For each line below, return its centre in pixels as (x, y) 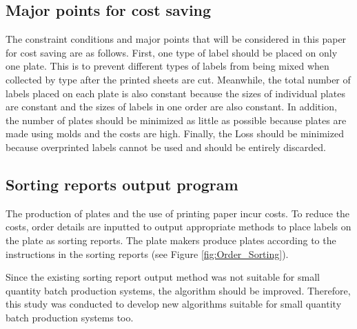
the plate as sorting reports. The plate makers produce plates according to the (171, 240)
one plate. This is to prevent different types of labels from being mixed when (167, 66)
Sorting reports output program (122, 184)
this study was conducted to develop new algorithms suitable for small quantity (174, 304)
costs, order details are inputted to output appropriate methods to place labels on (178, 227)
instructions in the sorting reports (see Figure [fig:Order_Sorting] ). (147, 253)
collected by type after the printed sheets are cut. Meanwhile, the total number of (178, 79)
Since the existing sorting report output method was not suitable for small (163, 277)
